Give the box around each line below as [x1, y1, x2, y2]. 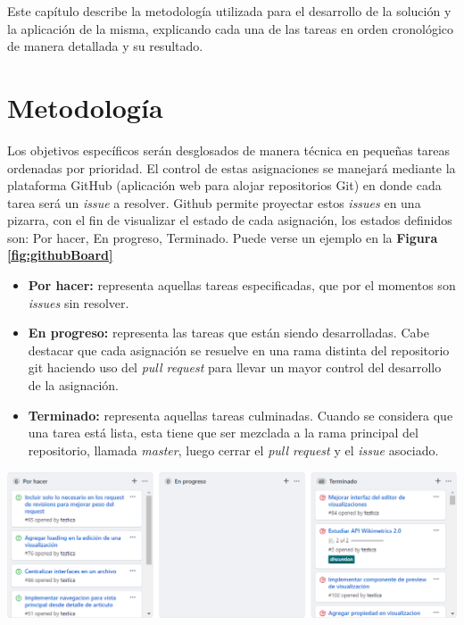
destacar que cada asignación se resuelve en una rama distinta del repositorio [28, 340, 450, 359]
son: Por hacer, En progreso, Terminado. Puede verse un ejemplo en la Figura [7, 228, 438, 246]
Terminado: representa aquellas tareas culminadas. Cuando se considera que [28, 405, 453, 424]
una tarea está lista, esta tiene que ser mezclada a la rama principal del [28, 423, 418, 442]
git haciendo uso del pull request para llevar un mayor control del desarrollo [28, 358, 442, 377]
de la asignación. [28, 376, 119, 395]
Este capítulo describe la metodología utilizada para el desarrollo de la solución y [7, 2, 452, 20]
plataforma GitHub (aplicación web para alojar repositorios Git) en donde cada [7, 176, 442, 195]
